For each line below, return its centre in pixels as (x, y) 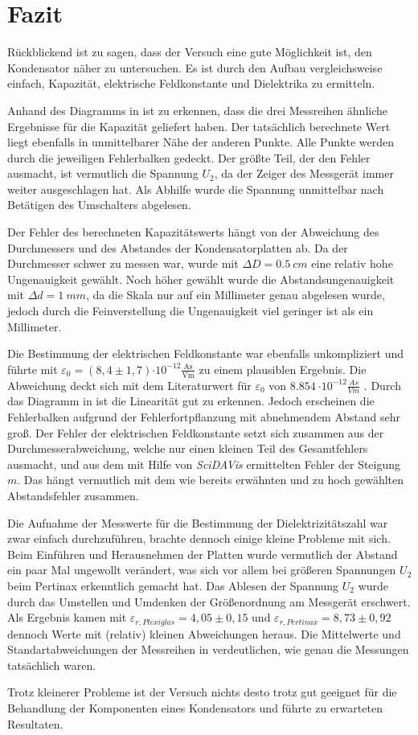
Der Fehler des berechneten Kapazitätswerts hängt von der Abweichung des (193, 232)
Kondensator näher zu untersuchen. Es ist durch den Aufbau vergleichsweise (195, 67)
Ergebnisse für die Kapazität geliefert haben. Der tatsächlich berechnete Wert (199, 126)
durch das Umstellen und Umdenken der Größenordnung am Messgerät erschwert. (209, 601)
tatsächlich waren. (52, 665)
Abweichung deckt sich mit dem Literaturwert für (129, 385)
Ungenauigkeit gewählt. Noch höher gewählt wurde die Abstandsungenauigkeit (201, 279)
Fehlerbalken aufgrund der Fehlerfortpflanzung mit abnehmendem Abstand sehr (204, 417)
